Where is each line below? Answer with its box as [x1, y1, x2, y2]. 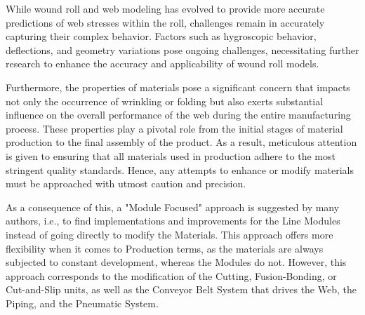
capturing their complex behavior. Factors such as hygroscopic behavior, [6, 29, 317, 43]
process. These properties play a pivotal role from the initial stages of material [6, 121, 343, 135]
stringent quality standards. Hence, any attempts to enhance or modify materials [6, 162, 354, 177]
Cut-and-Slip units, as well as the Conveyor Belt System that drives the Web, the [6, 282, 357, 297]
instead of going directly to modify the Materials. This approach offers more [6, 227, 333, 241]
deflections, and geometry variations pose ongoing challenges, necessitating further [6, 42, 359, 57]
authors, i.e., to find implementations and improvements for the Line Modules [6, 213, 340, 228]
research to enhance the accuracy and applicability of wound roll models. [6, 56, 319, 71]
